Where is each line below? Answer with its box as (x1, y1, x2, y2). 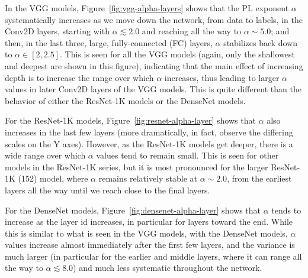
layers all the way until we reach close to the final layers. (5, 183, 210, 196)
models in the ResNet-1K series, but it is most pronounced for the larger (5, 160, 268, 173)
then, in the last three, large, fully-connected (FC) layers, (5, 36, 213, 49)
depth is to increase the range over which (5, 71, 154, 83)
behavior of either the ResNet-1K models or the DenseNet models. (5, 94, 246, 106)
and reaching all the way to (142, 25, 242, 37)
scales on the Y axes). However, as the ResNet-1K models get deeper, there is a (5, 137, 293, 150)
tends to (271, 203, 301, 216)
